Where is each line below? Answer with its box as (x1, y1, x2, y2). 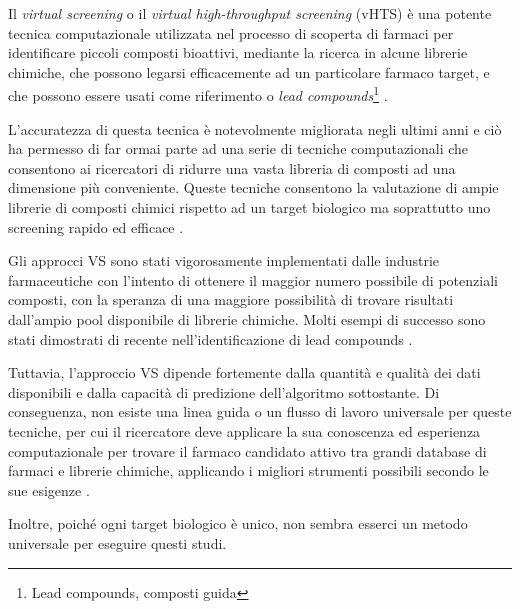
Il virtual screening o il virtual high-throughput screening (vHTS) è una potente (8, 3, 492, 23)
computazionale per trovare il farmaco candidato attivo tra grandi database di (8, 440, 487, 461)
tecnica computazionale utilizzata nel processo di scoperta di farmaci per (8, 22, 454, 43)
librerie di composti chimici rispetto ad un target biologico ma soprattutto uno (8, 197, 491, 217)
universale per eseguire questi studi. (8, 532, 227, 553)
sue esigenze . (8, 479, 90, 500)
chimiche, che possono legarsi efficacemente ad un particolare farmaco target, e (8, 61, 490, 82)
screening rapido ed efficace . (8, 216, 184, 237)
